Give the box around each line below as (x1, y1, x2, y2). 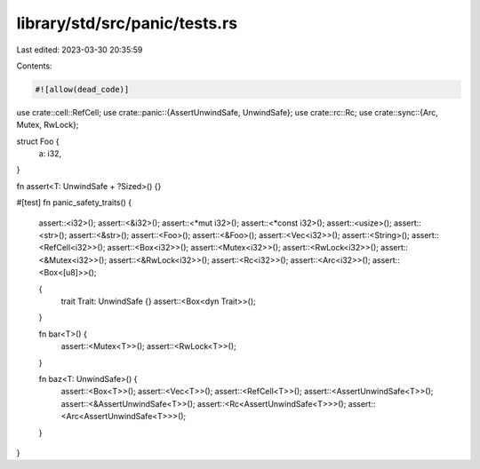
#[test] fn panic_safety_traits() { (16, 197, 132, 208)
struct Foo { (16, 136, 60, 147)
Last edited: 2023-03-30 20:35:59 (16, 44, 143, 55)
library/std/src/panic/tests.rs (16, 13, 238, 33)
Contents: (16, 60, 52, 71)
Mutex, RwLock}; (16, 120, 79, 131)
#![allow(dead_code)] (35, 84, 130, 94)
